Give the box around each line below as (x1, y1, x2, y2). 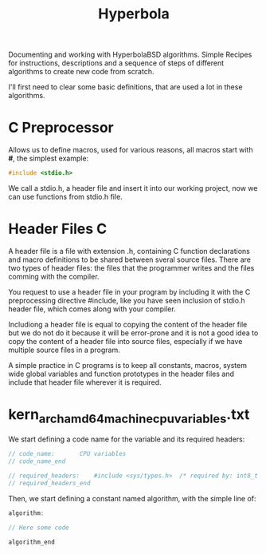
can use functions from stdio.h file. (8, 192, 123, 201)
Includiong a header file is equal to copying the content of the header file (8, 319, 248, 329)
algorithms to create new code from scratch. (8, 67, 155, 77)
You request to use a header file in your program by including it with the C (8, 287, 251, 296)
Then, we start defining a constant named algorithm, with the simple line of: (8, 493, 256, 503)
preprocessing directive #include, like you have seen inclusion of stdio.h (8, 295, 245, 305)
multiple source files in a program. (8, 345, 121, 354)
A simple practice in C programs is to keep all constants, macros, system (8, 360, 247, 370)
